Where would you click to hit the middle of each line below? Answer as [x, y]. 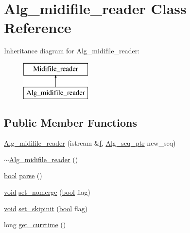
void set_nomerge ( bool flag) [47, 192]
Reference [38, 27]
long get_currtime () [35, 225]
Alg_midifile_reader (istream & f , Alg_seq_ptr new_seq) [90, 143]
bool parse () [23, 175]
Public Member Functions [70, 123]
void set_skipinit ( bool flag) [46, 208]
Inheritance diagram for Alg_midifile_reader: [72, 51]
